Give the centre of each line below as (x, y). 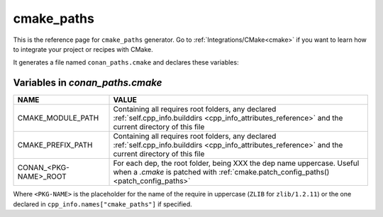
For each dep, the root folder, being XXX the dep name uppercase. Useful (236, 163)
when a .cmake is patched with (165, 172)
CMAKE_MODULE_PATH (58, 118)
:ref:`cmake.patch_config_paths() (274, 172)
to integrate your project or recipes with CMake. (83, 49)
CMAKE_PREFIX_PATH (55, 145)
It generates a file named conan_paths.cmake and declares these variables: (126, 62)
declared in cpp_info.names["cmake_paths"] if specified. (103, 204)
